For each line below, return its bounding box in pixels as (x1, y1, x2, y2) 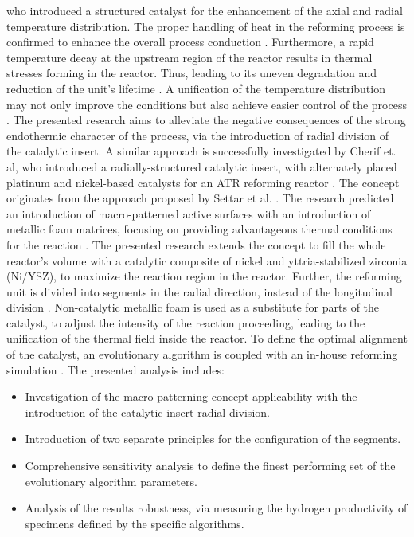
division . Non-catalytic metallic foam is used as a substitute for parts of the (6, 299, 380, 316)
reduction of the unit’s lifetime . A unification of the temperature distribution (6, 80, 385, 96)
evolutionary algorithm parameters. (25, 472, 197, 489)
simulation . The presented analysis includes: (6, 361, 225, 378)
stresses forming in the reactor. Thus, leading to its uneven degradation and (6, 65, 377, 81)
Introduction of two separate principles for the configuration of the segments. (25, 430, 401, 447)
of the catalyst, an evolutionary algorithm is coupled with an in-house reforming (6, 346, 398, 363)
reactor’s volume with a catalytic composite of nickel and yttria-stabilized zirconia (6, 252, 408, 268)
